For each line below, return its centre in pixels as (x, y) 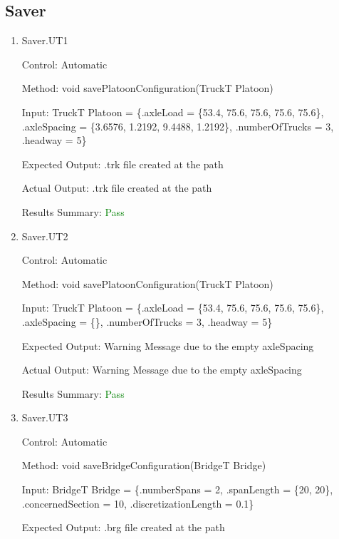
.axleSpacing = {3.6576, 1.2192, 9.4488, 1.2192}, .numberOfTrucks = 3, (178, 126)
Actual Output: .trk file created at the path (117, 188)
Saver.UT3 (45, 417)
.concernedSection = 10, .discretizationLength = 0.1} (138, 503)
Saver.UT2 (45, 236)
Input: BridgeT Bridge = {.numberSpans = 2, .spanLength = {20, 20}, (177, 489)
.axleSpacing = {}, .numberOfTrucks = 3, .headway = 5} (147, 321)
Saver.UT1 (45, 40)
